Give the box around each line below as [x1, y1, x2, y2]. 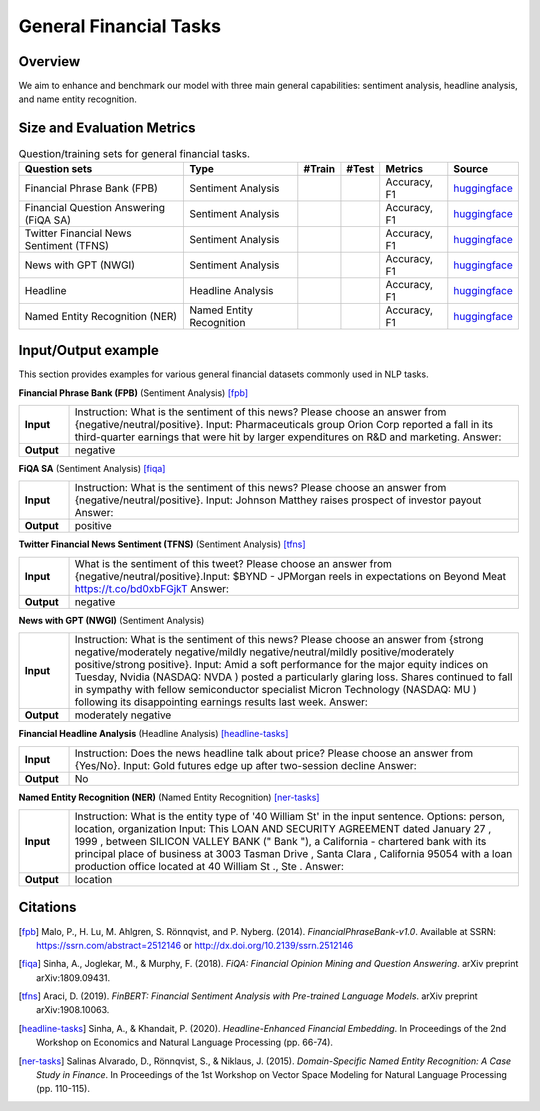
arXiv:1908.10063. [36, 1004, 110, 1016]
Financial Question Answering [24, 200, 165, 214]
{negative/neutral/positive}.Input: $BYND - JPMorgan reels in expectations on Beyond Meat [74, 569, 507, 583]
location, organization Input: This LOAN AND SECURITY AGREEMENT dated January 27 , [74, 821, 492, 835]
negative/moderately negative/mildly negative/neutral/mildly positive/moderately [74, 645, 455, 659]
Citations [18, 899, 77, 916]
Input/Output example [18, 342, 160, 359]
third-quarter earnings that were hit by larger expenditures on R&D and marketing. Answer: [74, 430, 502, 444]
